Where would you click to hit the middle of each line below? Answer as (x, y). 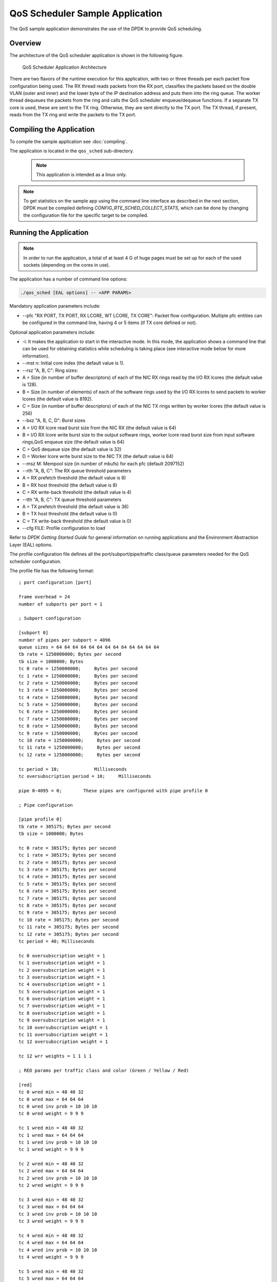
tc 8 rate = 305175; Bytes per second (67, 906)
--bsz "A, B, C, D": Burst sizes (54, 420)
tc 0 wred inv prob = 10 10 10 (58, 1106)
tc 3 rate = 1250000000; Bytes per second (78, 690)
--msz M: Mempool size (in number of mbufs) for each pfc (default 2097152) (103, 464)
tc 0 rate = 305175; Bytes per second (67, 848)
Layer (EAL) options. (31, 545)
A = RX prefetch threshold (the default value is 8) (74, 478)
